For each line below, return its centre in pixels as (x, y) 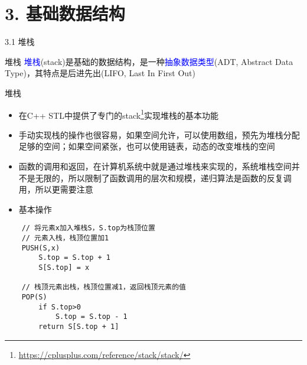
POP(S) (34, 297)
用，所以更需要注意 (56, 189)
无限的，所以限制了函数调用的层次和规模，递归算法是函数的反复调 (163, 177)
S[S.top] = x (64, 267)
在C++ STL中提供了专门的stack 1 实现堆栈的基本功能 (119, 114)
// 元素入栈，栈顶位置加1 (65, 238)
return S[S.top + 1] (79, 326)
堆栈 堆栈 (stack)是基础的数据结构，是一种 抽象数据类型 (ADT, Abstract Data (149, 61)
